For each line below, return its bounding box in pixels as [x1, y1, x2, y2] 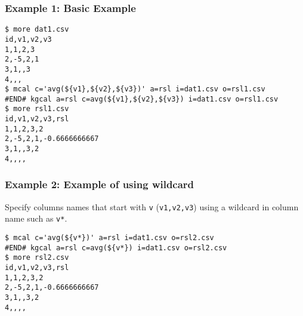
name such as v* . [5, 212, 67, 225]
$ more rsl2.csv [5, 253, 69, 262]
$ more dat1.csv [5, 25, 69, 34]
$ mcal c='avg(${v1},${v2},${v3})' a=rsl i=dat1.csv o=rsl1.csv [5, 85, 265, 94]
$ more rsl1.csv [5, 105, 69, 113]
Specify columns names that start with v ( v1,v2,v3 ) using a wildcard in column [5, 200, 299, 213]
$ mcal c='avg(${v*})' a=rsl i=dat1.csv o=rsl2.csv [5, 233, 214, 242]
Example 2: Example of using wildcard [5, 177, 194, 192]
